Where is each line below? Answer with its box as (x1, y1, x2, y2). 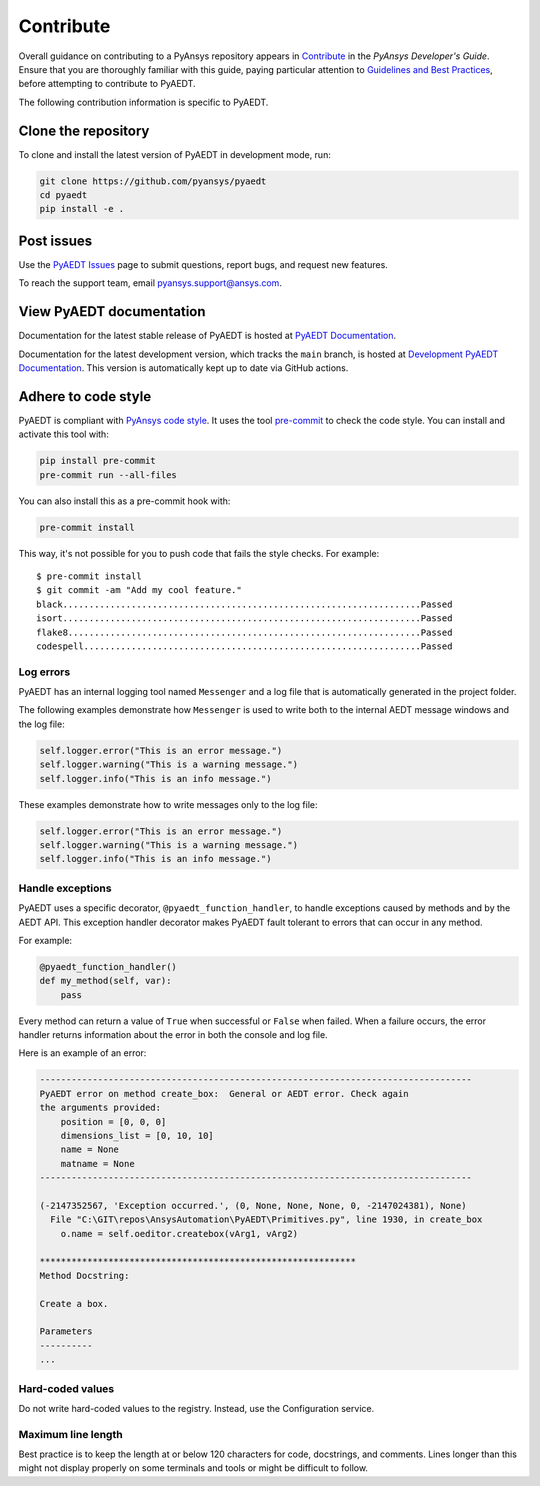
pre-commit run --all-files (39, 469, 177, 480)
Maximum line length (18, 1427, 124, 1441)
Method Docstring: (39, 1270, 130, 1281)
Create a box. (39, 1298, 109, 1309)
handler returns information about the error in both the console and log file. (18, 1029, 329, 1041)
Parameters (39, 1326, 93, 1337)
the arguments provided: (39, 1102, 162, 1114)
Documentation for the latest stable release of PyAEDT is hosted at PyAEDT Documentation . (18, 330, 397, 342)
